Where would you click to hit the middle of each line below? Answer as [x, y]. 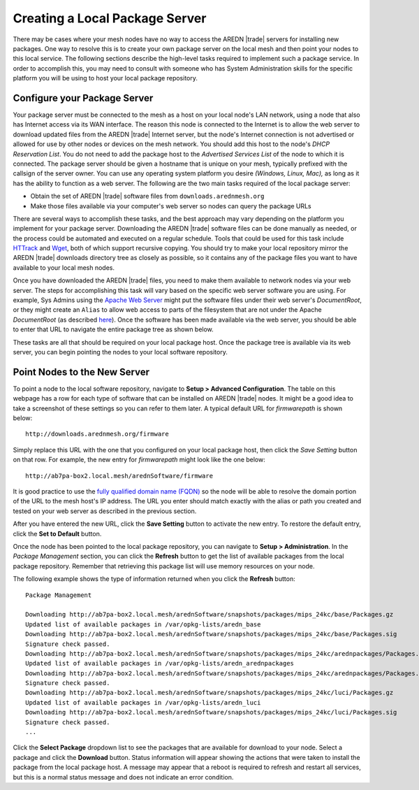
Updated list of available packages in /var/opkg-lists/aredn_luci [143, 702]
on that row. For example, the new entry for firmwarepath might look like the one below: [139, 460]
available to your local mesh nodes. [64, 267]
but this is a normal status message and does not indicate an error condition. [123, 777]
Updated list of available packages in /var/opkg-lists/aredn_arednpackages [160, 663]
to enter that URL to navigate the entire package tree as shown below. [113, 329]
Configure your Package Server [83, 98]
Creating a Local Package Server [110, 18]
